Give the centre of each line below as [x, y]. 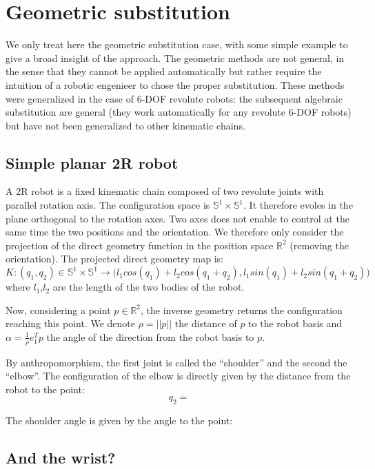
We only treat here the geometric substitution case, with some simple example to [177, 44]
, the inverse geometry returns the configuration [242, 310]
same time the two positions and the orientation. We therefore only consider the [175, 232]
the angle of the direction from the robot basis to [150, 336]
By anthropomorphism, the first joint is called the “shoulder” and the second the [176, 362]
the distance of [206, 323]
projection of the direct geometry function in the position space [140, 245]
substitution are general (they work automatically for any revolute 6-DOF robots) [179, 112]
